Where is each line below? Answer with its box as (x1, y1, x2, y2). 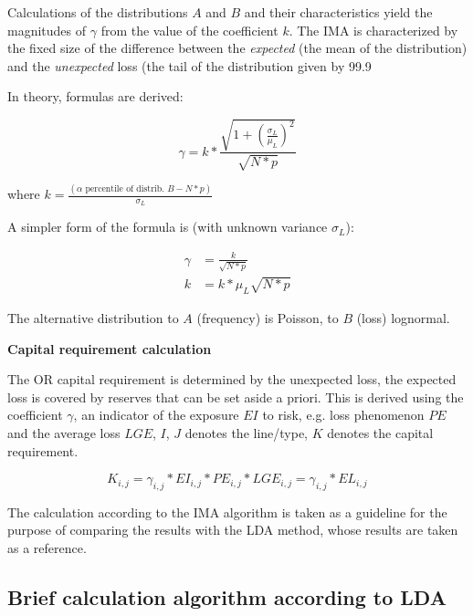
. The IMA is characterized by (289, 20, 458, 39)
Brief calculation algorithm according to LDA (7, 583, 447, 611)
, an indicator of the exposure (73, 405, 239, 424)
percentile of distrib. (85, 183, 164, 193)
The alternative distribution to (7, 308, 179, 327)
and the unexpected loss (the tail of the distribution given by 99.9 (7, 56, 372, 75)
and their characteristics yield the (244, 3, 433, 21)
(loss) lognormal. (356, 308, 450, 327)
